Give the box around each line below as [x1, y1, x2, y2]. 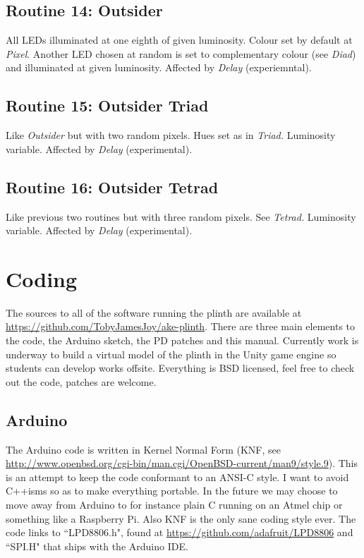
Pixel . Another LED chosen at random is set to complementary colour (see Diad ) [6, 46, 356, 61]
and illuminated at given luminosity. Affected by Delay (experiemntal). [6, 60, 312, 75]
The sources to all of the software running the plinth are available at [6, 305, 302, 320]
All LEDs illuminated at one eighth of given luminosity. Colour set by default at [6, 32, 353, 47]
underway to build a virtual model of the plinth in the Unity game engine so [6, 346, 336, 361]
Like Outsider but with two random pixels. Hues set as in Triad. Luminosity [6, 128, 336, 142]
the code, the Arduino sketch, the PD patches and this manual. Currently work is [6, 333, 359, 348]
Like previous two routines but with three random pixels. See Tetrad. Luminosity [6, 209, 356, 224]
